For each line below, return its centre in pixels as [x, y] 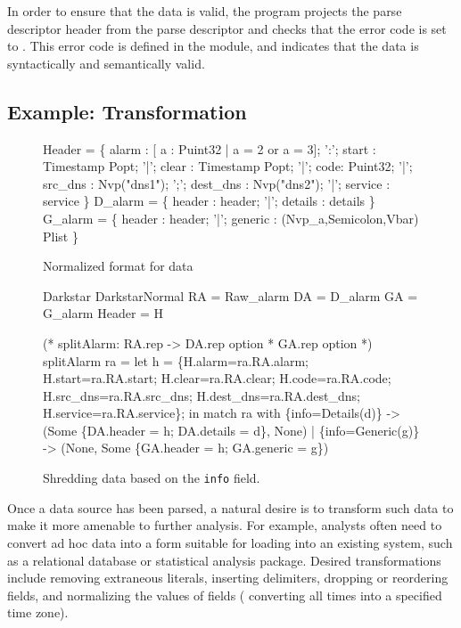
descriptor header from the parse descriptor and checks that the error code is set [227, 28]
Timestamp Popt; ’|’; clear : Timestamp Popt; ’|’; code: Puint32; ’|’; [228, 166]
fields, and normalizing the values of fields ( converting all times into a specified [225, 595]
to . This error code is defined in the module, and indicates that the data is [213, 46]
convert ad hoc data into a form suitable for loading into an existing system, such [230, 542]
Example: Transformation [127, 111]
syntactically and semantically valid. [106, 63]
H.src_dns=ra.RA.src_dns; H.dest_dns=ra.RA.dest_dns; [202, 395]
